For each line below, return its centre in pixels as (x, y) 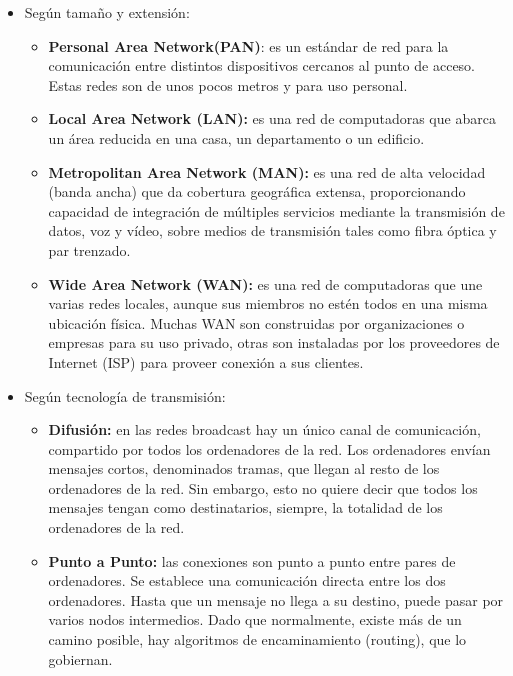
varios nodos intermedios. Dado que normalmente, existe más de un (255, 619)
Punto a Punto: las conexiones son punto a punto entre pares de (252, 560)
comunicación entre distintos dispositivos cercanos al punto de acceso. (262, 65)
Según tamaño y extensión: (107, 12)
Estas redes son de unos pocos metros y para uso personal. (228, 84)
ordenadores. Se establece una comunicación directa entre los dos (247, 580)
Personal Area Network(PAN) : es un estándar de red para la (248, 45)
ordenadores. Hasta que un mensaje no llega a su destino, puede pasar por (276, 599)
